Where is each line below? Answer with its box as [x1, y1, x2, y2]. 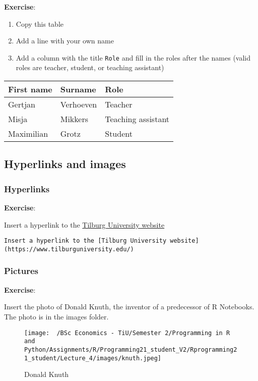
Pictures [4, 264, 39, 277]
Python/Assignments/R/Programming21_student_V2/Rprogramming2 [24, 346, 237, 353]
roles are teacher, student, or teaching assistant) [16, 62, 164, 73]
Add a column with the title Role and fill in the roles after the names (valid [16, 52, 251, 63]
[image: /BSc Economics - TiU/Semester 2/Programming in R [24, 329, 230, 337]
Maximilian [8, 128, 48, 140]
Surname [60, 83, 96, 95]
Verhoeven [60, 98, 97, 111]
